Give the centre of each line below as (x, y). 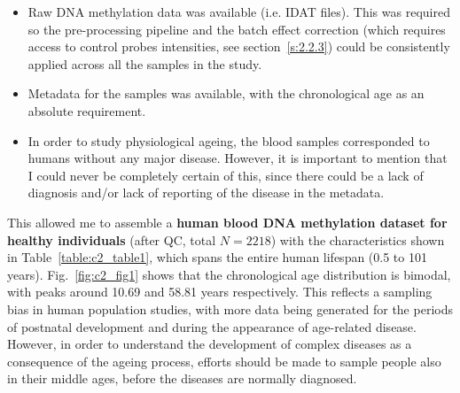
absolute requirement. (87, 110)
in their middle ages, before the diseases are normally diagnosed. (182, 378)
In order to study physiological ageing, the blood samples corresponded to (229, 140)
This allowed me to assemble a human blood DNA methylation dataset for (227, 222)
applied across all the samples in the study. (145, 63)
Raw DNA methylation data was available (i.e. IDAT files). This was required (239, 12)
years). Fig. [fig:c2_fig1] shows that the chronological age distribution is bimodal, (229, 274)
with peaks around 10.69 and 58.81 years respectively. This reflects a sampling (220, 292)
